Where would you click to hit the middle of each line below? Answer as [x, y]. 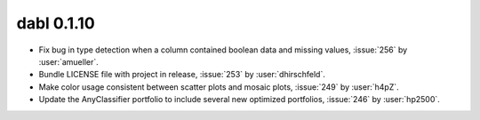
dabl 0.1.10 [56, 23]
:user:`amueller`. [69, 61]
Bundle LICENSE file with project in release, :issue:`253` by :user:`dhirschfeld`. [182, 75]
